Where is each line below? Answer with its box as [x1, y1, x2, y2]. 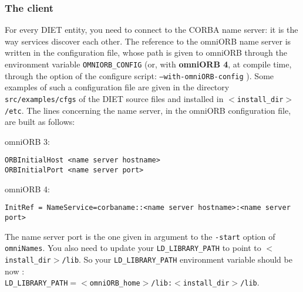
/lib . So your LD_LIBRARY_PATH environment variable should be [62, 253, 292, 265]
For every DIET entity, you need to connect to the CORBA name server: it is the [5, 23, 298, 36]
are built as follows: [5, 116, 75, 128]
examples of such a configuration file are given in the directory [5, 81, 230, 93]
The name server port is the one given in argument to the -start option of [5, 230, 275, 242]
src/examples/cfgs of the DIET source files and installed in [5, 92, 224, 104]
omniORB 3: [5, 135, 50, 147]
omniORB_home [89, 279, 140, 288]
